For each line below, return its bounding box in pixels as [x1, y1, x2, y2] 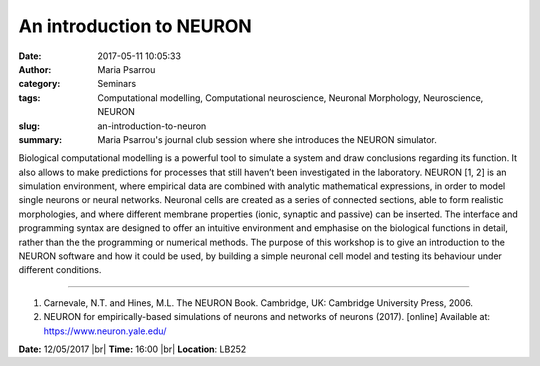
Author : [18, 63, 52, 75]
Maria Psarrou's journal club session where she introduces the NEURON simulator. [97, 133, 437, 145]
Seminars [97, 78, 137, 90]
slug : [18, 120, 40, 132]
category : [18, 78, 61, 90]
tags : [18, 91, 41, 104]
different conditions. [18, 264, 102, 276]
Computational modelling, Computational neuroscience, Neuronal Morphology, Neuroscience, [97, 91, 484, 104]
